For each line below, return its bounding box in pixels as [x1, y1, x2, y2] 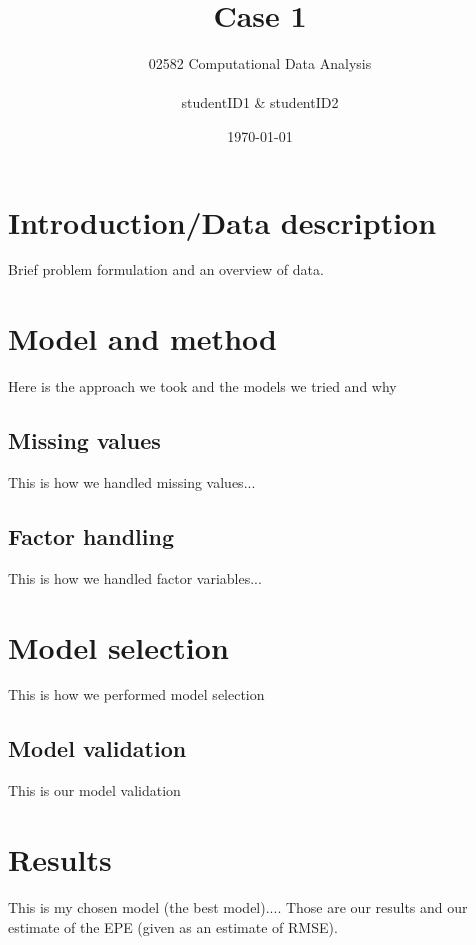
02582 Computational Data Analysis [148, 53, 372, 74]
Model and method [8, 318, 277, 359]
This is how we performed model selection [8, 684, 265, 705]
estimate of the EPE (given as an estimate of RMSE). [8, 916, 338, 937]
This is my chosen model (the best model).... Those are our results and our [8, 896, 468, 917]
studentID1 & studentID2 [181, 92, 339, 113]
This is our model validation [8, 780, 181, 801]
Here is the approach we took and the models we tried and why [8, 376, 397, 397]
